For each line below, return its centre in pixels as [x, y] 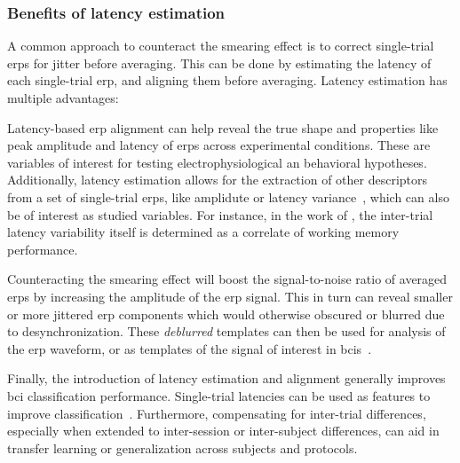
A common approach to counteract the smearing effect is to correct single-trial [221, 46]
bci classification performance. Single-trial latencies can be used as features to [219, 395]
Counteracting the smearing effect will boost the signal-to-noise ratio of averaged [227, 279]
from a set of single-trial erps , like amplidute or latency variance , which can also [228, 196]
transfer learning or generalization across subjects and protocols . [182, 447]
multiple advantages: [63, 98]
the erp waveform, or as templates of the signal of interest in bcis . [190, 348]
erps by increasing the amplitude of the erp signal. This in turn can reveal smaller [230, 296]
